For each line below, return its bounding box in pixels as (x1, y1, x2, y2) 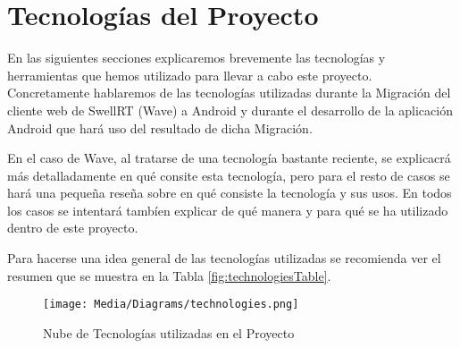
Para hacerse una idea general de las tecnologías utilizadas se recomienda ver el (7, 249, 441, 267)
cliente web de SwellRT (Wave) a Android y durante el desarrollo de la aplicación (7, 100, 453, 119)
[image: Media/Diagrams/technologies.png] (43, 298, 299, 311)
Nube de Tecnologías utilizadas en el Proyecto (43, 323, 295, 342)
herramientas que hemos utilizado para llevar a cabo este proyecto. (7, 65, 372, 84)
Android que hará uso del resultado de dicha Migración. (7, 118, 313, 137)
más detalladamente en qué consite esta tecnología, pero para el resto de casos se (7, 166, 450, 184)
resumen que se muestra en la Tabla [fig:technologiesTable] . (7, 266, 331, 284)
